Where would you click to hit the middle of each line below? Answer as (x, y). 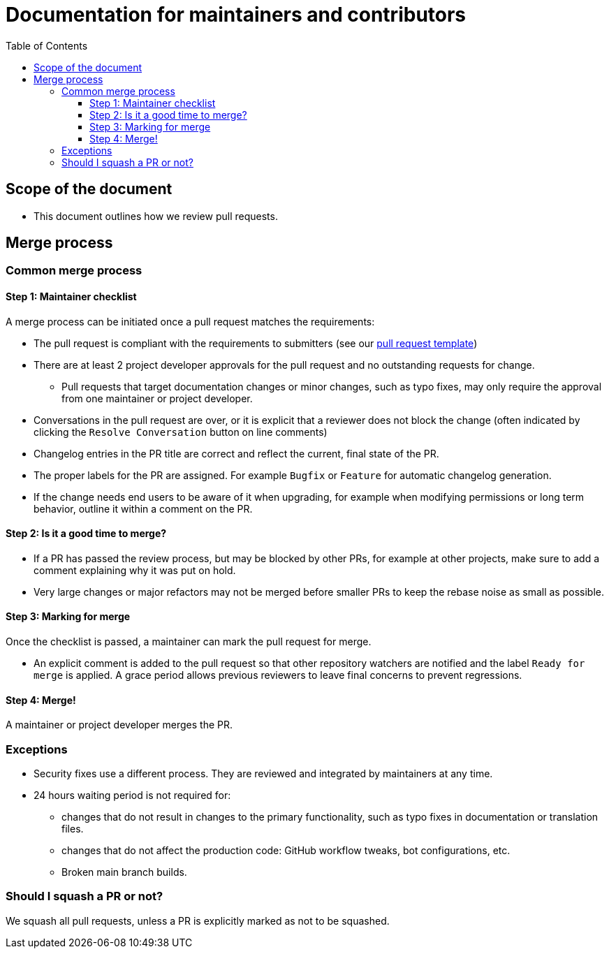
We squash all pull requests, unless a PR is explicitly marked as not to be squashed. (198, 920)
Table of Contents (47, 45)
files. (73, 829)
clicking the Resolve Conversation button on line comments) (181, 432)
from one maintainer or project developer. (157, 398)
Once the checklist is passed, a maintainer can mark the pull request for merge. (189, 642)
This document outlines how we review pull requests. (156, 216)
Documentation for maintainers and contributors (236, 15)
